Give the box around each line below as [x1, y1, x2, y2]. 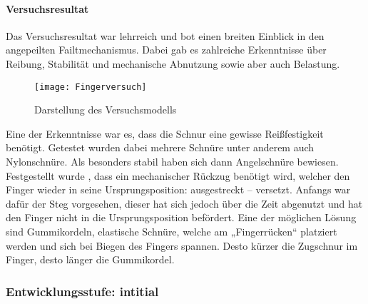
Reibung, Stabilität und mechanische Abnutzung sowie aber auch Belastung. [6, 56, 340, 71]
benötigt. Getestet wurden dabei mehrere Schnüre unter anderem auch [6, 140, 315, 155]
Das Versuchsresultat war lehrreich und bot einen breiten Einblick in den [6, 28, 324, 43]
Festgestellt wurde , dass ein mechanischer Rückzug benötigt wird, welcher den [6, 168, 350, 183]
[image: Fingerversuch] [34, 81, 147, 92]
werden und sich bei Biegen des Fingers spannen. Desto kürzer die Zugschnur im [6, 238, 358, 253]
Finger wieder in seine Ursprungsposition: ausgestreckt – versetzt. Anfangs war [6, 182, 351, 197]
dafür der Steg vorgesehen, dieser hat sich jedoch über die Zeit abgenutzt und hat [6, 196, 363, 211]
